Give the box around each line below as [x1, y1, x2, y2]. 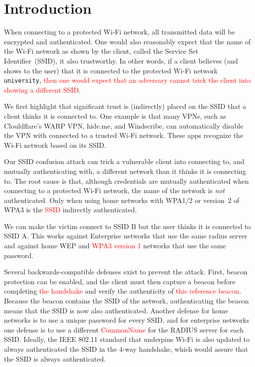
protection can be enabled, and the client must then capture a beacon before [4, 276, 236, 286]
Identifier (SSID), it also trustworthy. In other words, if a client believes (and [4, 55, 238, 66]
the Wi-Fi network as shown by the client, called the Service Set [4, 46, 198, 56]
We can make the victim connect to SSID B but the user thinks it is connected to [4, 221, 251, 231]
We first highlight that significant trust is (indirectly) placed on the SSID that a [4, 101, 247, 111]
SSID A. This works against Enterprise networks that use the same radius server [4, 231, 248, 241]
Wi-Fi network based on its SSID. [4, 139, 107, 150]
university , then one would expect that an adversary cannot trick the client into [4, 75, 251, 85]
